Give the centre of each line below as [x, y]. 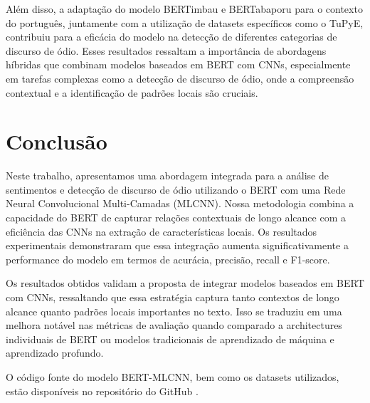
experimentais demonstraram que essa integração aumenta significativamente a [177, 245]
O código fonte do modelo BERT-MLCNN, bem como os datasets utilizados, [173, 377]
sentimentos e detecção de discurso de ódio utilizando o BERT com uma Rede [176, 189]
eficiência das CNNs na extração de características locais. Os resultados [162, 231]
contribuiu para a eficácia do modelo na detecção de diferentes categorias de [171, 37]
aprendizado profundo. [55, 353]
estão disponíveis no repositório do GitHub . [102, 391]
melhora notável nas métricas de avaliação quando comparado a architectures [174, 325]
